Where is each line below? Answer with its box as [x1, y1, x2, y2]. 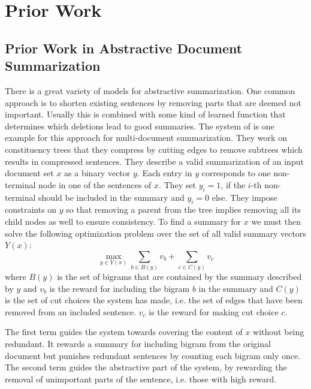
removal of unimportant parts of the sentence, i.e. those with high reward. [5, 372, 277, 385]
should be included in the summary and [38, 191, 185, 203]
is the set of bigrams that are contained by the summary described [57, 270, 302, 283]
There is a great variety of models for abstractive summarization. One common [5, 84, 295, 97]
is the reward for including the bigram [49, 282, 190, 294]
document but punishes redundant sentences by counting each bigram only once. [5, 349, 301, 361]
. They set [159, 178, 196, 191]
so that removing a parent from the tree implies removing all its [66, 203, 301, 216]
